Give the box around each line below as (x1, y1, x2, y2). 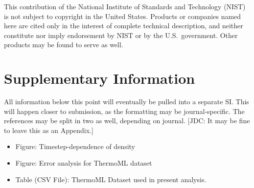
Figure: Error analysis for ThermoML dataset (15, 158, 152, 168)
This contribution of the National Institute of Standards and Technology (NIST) (4, 1, 246, 11)
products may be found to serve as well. (4, 39, 123, 50)
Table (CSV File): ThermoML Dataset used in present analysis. (15, 174, 207, 184)
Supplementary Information (4, 68, 195, 88)
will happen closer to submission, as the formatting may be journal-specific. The (4, 106, 245, 116)
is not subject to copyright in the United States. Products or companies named (4, 11, 241, 21)
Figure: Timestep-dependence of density (15, 141, 136, 151)
